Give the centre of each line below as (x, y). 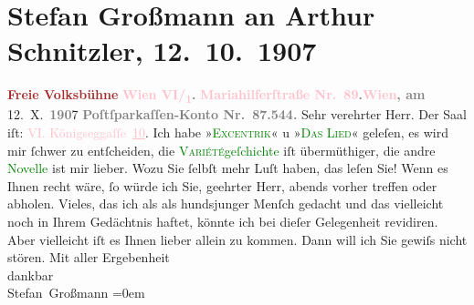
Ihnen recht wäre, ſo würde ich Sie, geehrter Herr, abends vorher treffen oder (222, 185)
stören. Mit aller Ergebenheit (89, 257)
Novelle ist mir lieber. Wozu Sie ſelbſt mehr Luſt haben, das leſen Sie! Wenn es (228, 168)
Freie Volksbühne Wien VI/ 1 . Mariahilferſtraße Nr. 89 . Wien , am (216, 96)
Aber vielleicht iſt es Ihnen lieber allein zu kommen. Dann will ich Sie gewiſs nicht (237, 239)
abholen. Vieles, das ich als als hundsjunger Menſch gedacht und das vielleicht (226, 203)
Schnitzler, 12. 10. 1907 (162, 51)
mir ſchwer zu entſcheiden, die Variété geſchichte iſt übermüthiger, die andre (221, 150)
